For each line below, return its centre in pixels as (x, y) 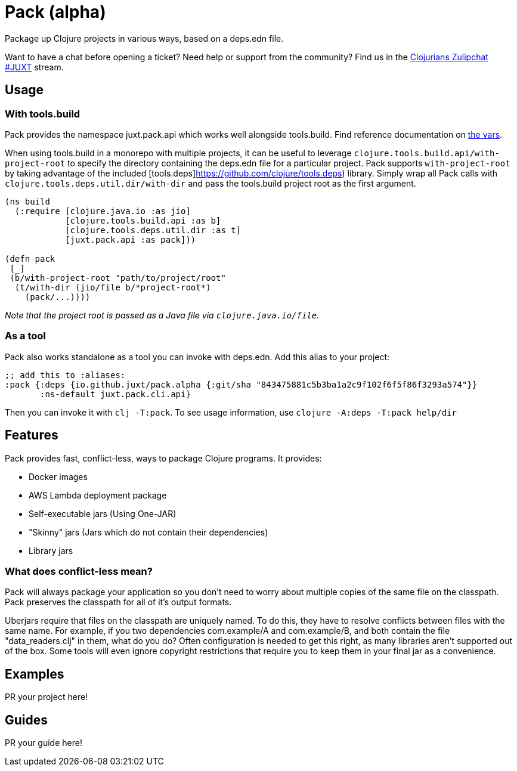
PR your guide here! (44, 743)
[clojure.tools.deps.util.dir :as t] (153, 230)
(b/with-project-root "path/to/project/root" (118, 278)
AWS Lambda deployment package (98, 495)
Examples (35, 674)
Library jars (51, 550)
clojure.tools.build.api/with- (427, 153)
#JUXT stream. (34, 67)
